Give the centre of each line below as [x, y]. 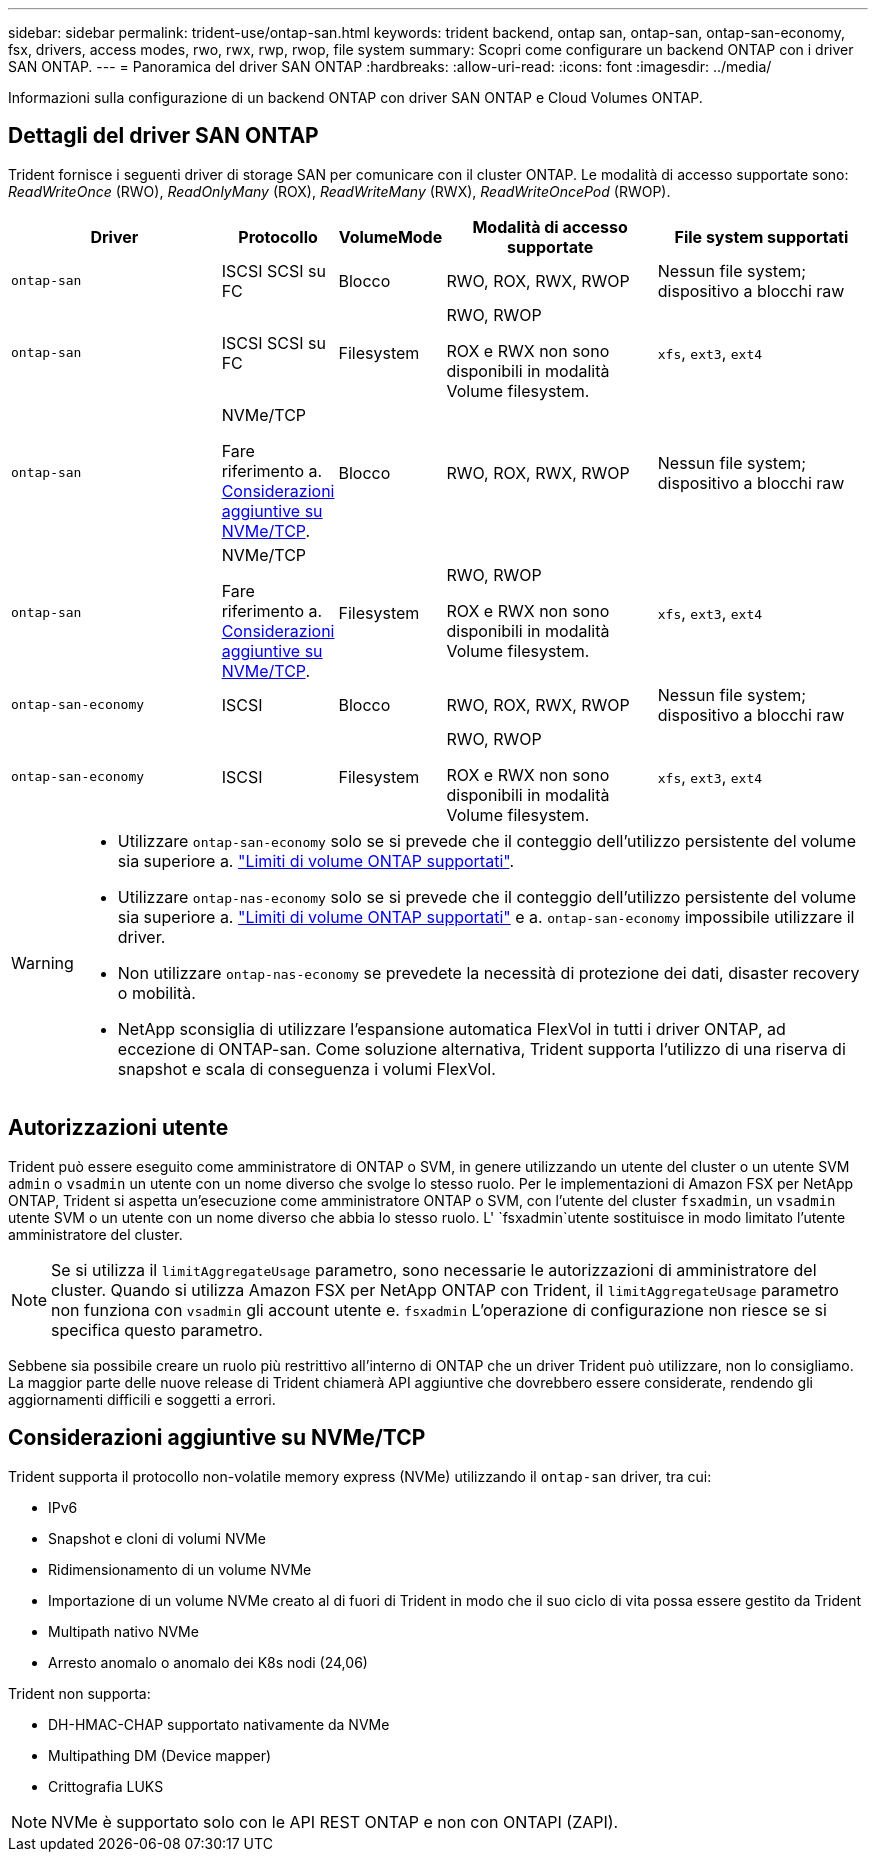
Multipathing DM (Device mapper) [160, 1755]
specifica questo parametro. [157, 1329]
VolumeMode [390, 236]
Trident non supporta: [79, 1693]
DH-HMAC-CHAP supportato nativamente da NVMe [219, 1724]
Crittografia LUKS [106, 1786]
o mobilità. [156, 992]
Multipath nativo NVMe [123, 1631]
